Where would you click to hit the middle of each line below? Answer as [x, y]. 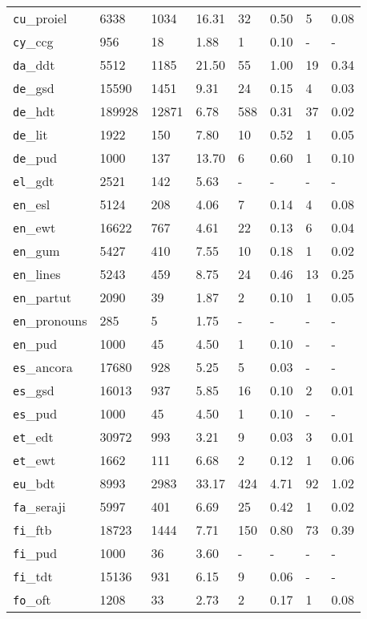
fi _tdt [33, 576]
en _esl [32, 204]
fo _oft [32, 599]
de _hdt [34, 111]
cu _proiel [40, 18]
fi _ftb [32, 530]
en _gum [36, 251]
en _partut [42, 297]
